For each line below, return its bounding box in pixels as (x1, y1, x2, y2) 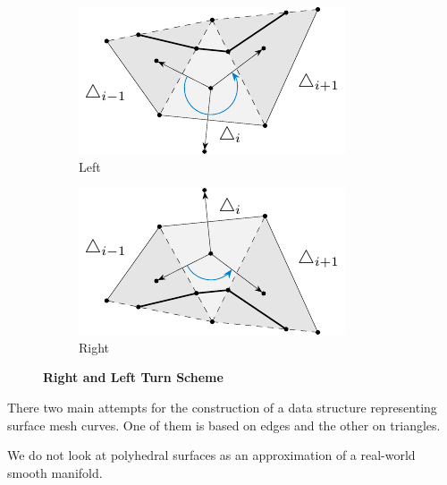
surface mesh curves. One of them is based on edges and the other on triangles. (7, 415, 441, 434)
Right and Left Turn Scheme (43, 368, 223, 387)
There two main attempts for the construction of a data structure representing (7, 397, 437, 416)
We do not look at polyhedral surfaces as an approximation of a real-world (7, 446, 416, 464)
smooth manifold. (7, 463, 103, 481)
